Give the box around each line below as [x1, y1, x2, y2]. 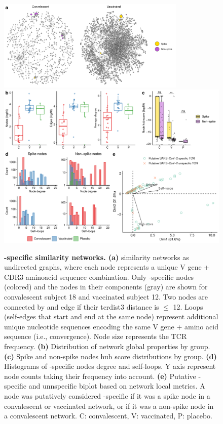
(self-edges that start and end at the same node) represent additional [4, 311, 218, 322]
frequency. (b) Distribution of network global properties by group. [4, 341, 210, 352]
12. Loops [173, 301, 203, 312]
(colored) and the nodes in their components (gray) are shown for [4, 281, 208, 292]
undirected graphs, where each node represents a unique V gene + [4, 262, 210, 272]
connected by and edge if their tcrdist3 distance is [4, 301, 159, 312]
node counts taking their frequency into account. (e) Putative [4, 370, 196, 381]
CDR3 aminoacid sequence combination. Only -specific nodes [4, 271, 194, 282]
